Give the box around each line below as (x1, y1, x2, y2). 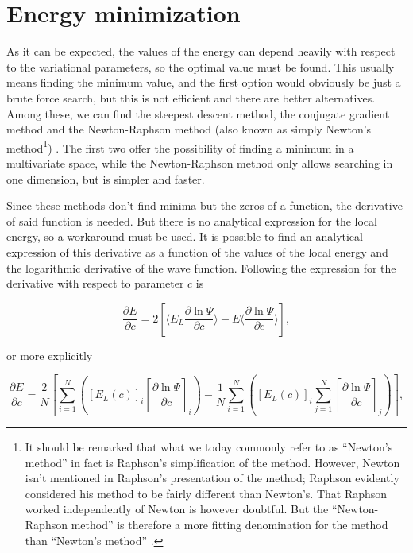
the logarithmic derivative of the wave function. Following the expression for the (6, 259, 396, 276)
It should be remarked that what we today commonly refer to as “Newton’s (25, 438, 393, 454)
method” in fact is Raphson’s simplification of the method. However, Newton (25, 454, 400, 470)
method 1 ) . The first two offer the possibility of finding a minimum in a (6, 137, 354, 156)
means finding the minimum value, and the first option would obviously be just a (6, 74, 401, 91)
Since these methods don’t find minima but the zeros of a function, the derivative (6, 197, 403, 214)
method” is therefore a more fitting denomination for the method (71, 516, 388, 532)
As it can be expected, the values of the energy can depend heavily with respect (6, 43, 396, 60)
